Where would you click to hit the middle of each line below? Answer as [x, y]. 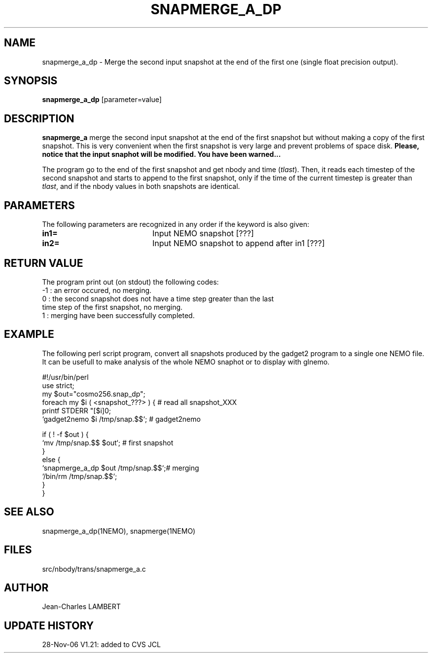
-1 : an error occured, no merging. [97, 290]
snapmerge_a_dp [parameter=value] [102, 100]
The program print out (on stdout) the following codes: [130, 282]
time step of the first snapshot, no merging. [112, 307]
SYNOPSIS [31, 81]
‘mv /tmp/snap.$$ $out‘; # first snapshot [108, 442]
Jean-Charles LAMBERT [81, 607]
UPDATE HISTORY [49, 625]
